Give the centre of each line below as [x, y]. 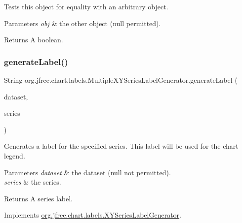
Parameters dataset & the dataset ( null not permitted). [87, 172]
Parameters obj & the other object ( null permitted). [82, 23]
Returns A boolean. [34, 40]
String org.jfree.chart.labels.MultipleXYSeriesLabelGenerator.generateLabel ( [121, 80]
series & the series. [33, 182]
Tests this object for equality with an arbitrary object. [86, 6]
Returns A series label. [38, 198]
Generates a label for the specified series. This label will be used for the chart [121, 146]
